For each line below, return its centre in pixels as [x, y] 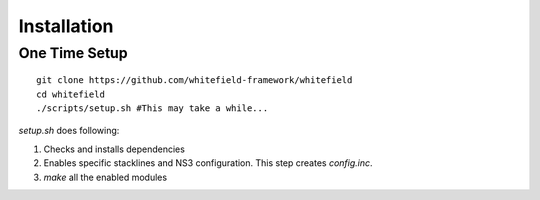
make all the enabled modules [105, 177]
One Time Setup [73, 53]
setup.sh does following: [69, 131]
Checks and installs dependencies [114, 149]
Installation [66, 26]
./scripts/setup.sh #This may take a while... [152, 108]
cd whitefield [70, 94]
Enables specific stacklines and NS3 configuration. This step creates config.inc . [208, 163]
